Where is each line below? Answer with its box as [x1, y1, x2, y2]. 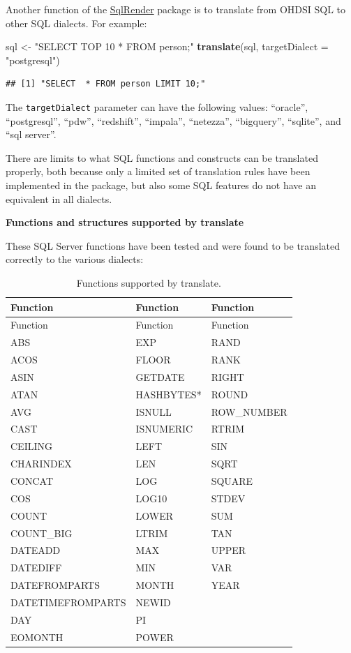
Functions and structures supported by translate [6, 215, 244, 230]
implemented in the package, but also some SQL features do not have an [6, 178, 316, 192]
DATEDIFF [10, 560, 62, 575]
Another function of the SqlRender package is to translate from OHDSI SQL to [6, 2, 346, 16]
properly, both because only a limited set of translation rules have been [6, 164, 311, 179]
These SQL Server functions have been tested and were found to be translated [6, 238, 340, 253]
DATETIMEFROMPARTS [10, 594, 126, 609]
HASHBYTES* [135, 386, 202, 401]
